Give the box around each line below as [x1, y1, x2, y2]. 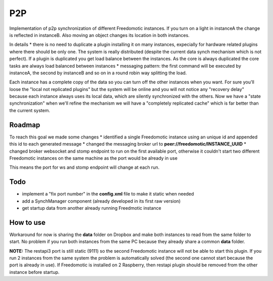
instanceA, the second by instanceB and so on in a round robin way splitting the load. [9, 70, 187, 76]
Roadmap [9, 120, 40, 129]
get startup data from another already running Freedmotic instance [22, 205, 161, 211]
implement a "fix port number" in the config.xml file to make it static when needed [22, 191, 194, 197]
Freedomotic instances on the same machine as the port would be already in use [9, 155, 178, 161]
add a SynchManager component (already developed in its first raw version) [22, 198, 181, 204]
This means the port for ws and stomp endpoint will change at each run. [9, 164, 160, 170]
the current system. [9, 107, 51, 113]
